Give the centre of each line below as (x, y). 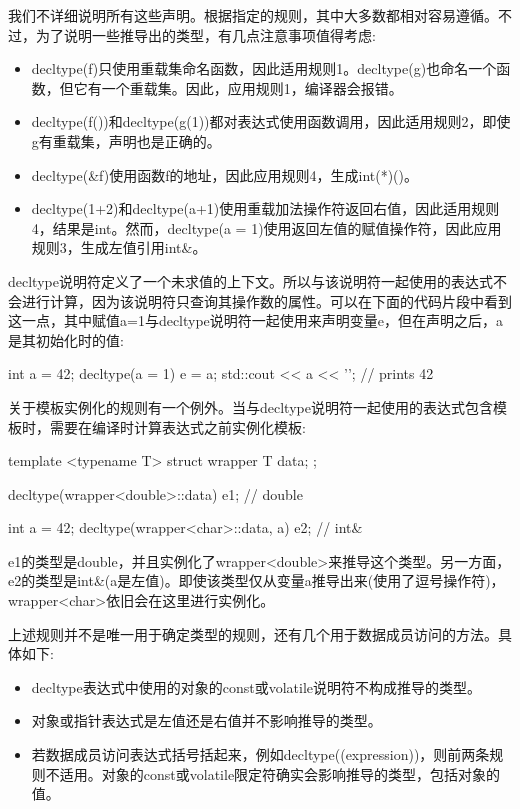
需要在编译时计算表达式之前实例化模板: (177, 426)
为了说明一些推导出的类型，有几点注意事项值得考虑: (205, 34)
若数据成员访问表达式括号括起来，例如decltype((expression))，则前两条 (260, 754)
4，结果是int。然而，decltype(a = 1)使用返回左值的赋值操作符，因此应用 (266, 227)
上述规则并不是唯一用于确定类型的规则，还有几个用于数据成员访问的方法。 (253, 633)
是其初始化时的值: (66, 339)
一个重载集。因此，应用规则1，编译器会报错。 (252, 87)
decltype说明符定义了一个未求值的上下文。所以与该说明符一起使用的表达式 (250, 280)
